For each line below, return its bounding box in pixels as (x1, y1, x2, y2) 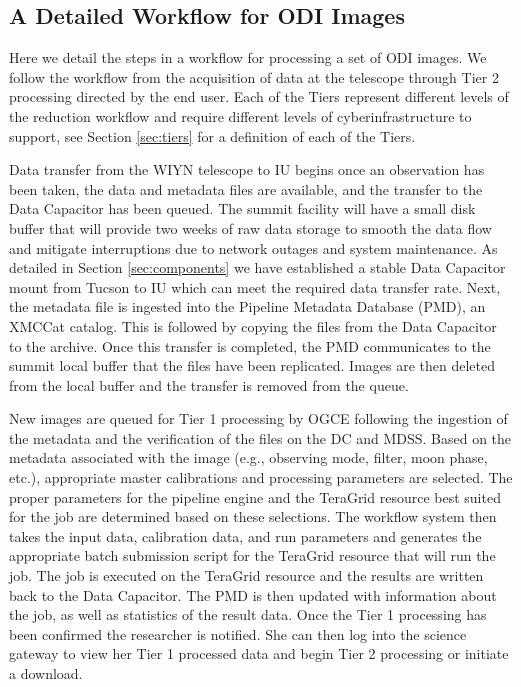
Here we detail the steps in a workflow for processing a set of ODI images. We (9, 47, 487, 68)
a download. (9, 663, 83, 684)
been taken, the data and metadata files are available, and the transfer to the (9, 178, 483, 199)
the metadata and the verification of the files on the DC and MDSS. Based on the (9, 427, 512, 448)
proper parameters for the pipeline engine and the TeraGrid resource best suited (9, 486, 501, 507)
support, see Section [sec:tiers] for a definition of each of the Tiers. (9, 125, 416, 146)
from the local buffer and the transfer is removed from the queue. (9, 374, 409, 395)
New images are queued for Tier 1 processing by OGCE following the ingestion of (9, 408, 508, 429)
